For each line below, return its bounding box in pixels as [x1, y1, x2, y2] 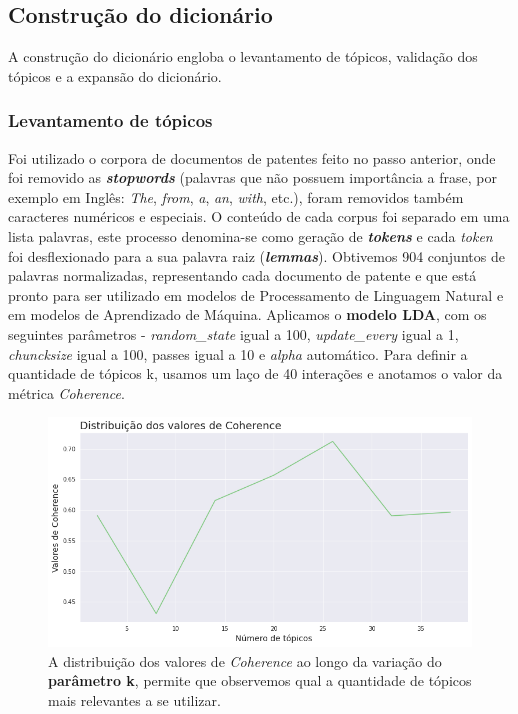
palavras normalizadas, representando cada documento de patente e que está [8, 265, 477, 286]
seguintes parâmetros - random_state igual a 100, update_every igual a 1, [8, 323, 459, 344]
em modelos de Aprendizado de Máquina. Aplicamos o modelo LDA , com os [8, 304, 487, 325]
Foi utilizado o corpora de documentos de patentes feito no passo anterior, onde [8, 147, 496, 168]
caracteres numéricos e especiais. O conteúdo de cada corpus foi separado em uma [8, 206, 510, 227]
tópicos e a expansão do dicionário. [8, 65, 222, 86]
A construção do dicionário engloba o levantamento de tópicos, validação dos [8, 46, 478, 67]
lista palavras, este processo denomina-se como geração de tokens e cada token [8, 225, 493, 246]
